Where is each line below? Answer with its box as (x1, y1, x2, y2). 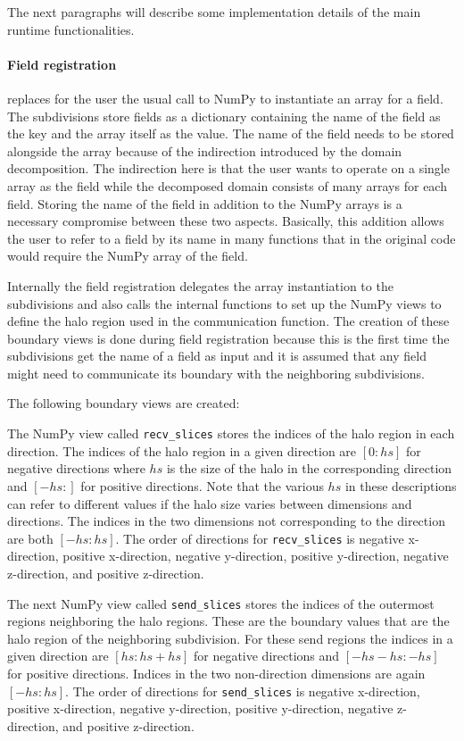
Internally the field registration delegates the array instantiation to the (7, 276, 394, 295)
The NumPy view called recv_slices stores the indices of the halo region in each (7, 424, 455, 443)
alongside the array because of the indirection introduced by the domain (7, 141, 402, 160)
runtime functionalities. (7, 20, 135, 38)
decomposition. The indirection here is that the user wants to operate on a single (7, 159, 450, 178)
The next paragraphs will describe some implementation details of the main (7, 3, 421, 21)
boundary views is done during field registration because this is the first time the (7, 329, 450, 347)
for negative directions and (193, 646, 340, 665)
